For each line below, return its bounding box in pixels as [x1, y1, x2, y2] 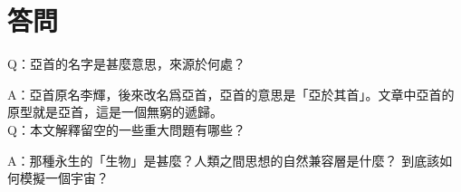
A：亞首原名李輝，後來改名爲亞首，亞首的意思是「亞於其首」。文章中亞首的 [7, 84, 455, 103]
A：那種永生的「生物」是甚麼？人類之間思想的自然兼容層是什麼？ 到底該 [7, 150, 440, 169]
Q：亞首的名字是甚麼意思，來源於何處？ [7, 54, 245, 73]
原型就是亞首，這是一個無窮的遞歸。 [7, 102, 223, 121]
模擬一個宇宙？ [19, 168, 109, 187]
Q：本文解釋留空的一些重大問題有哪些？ [7, 120, 245, 139]
